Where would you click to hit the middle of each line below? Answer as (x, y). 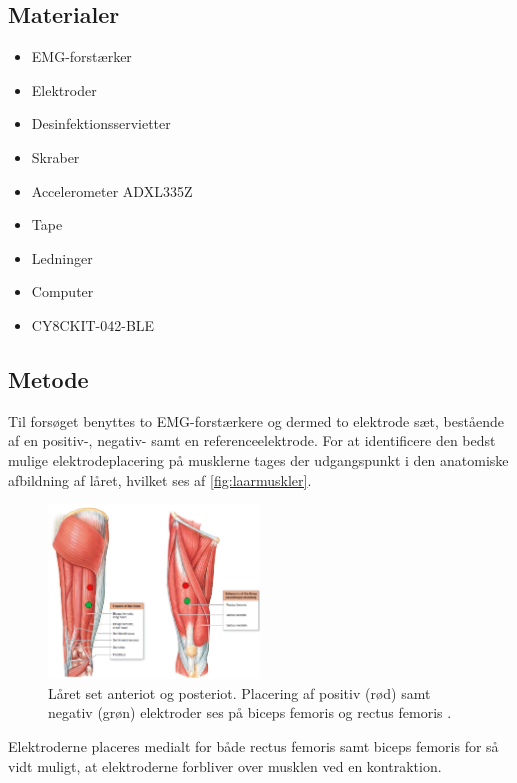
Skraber (55, 156)
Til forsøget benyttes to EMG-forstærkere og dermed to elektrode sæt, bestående (256, 420)
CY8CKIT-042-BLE (93, 324)
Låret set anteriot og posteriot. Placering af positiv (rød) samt (239, 692)
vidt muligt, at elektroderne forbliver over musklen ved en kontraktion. (225, 765)
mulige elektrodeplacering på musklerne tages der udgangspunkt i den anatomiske (258, 459)
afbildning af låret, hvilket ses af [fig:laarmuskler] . (160, 479)
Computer (62, 291)
